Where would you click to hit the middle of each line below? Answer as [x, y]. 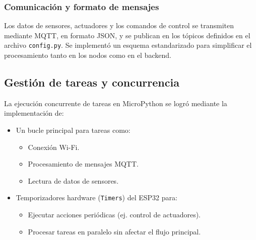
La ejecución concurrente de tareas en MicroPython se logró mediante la [116, 103]
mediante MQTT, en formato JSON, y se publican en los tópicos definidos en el [127, 35]
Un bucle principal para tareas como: [73, 130]
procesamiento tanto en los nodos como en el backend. [88, 55]
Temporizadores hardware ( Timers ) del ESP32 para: [97, 197]
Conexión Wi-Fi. [54, 147]
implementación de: [34, 113]
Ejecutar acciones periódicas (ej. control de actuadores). [114, 215]
